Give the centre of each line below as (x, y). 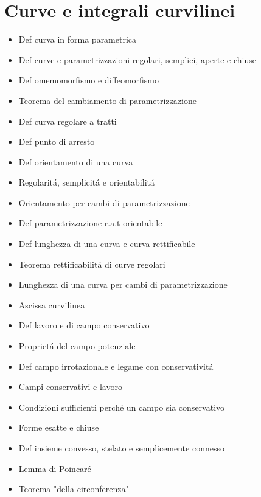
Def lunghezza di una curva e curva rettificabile (107, 244)
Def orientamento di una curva (76, 162)
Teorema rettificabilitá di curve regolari (92, 264)
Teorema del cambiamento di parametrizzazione (107, 100)
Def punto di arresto (57, 141)
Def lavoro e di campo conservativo (84, 325)
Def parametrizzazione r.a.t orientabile (90, 223)
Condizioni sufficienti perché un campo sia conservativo (122, 407)
